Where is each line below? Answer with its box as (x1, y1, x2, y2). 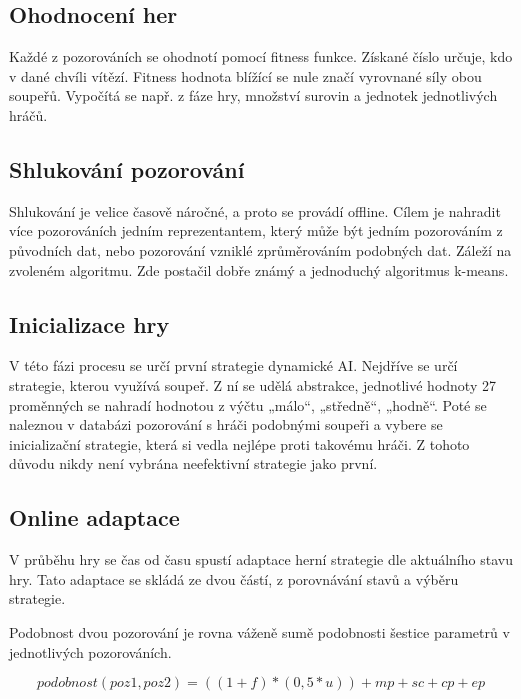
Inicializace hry (9, 308, 170, 339)
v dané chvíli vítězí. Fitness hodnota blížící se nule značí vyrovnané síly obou (9, 65, 482, 86)
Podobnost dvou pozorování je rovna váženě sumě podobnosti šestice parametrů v (9, 621, 510, 642)
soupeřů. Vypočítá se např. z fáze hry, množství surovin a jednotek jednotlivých (9, 85, 498, 106)
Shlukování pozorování (9, 153, 245, 184)
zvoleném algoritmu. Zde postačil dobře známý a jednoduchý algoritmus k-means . (9, 259, 509, 280)
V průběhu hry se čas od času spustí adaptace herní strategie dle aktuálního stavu (9, 549, 513, 570)
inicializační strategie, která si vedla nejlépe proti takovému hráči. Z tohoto (9, 433, 470, 454)
